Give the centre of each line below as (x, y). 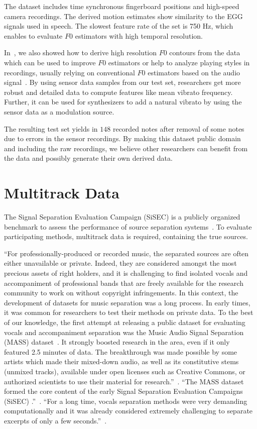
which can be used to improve (50, 62)
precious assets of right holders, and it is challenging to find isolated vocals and (126, 273)
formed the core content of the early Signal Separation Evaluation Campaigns (123, 391)
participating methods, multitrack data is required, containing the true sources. (126, 236)
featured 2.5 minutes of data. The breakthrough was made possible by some (121, 351)
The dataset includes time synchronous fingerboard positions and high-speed (122, 6)
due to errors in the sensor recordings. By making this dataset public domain (122, 138)
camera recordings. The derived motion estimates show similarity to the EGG (123, 16)
